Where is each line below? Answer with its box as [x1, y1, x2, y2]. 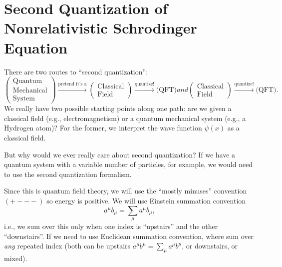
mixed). [4, 252, 27, 263]
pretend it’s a [58, 81, 87, 86]
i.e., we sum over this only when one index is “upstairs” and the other [4, 220, 218, 231]
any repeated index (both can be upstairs [4, 240, 131, 251]
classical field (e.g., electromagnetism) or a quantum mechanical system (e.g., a [4, 112, 246, 123]
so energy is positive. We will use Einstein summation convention [46, 195, 246, 205]
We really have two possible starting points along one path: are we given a [4, 103, 232, 113]
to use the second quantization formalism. [4, 168, 132, 179]
